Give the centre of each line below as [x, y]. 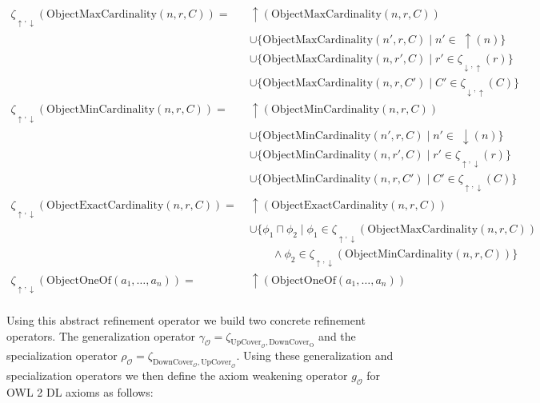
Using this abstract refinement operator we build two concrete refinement [186, 320]
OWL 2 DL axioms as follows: [80, 391]
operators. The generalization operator [101, 335]
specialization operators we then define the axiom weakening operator [177, 375]
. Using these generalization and [315, 355]
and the [337, 335]
